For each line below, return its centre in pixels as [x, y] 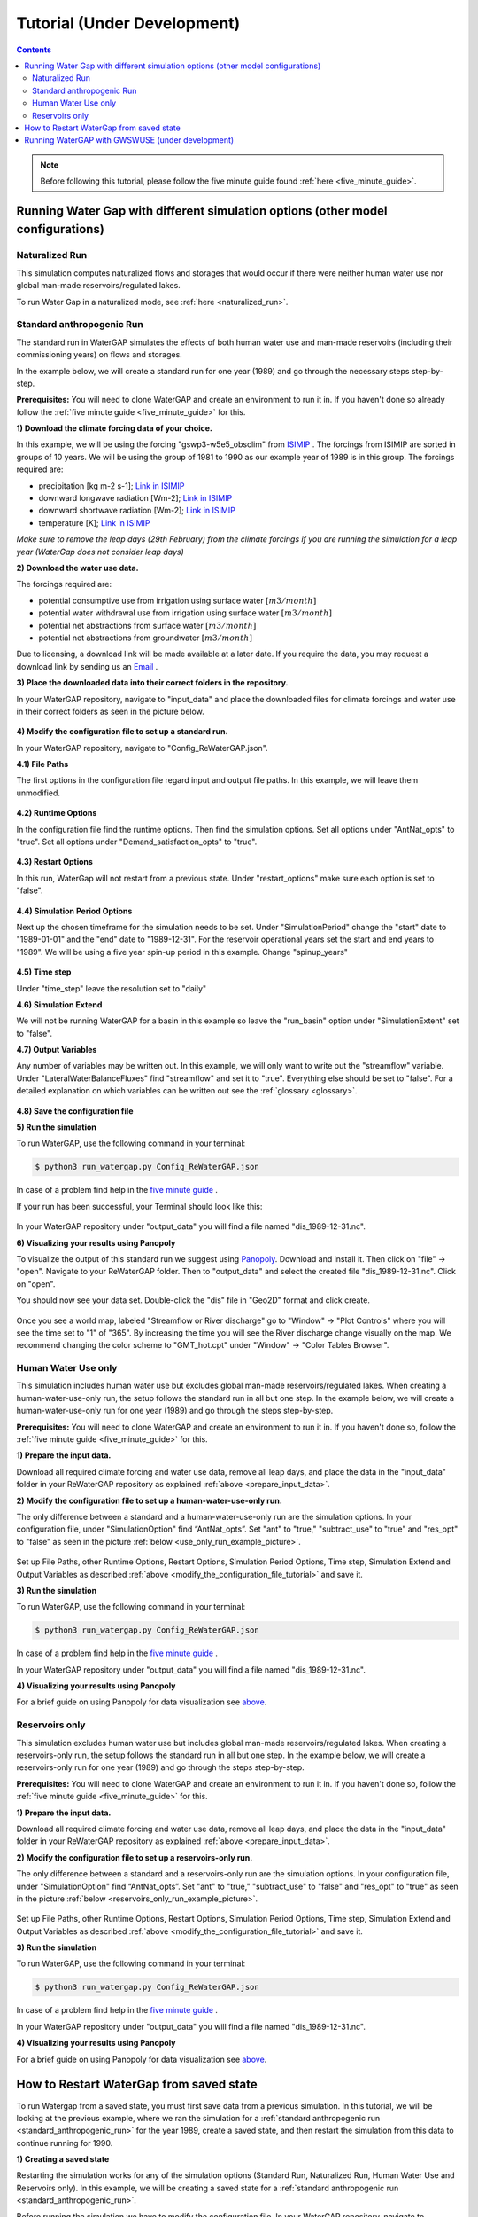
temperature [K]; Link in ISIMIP [94, 522]
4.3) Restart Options [54, 862]
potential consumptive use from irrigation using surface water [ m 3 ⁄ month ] [177, 600]
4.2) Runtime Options [57, 813]
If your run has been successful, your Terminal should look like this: [139, 1206]
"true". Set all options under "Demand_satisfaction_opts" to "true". [137, 842]
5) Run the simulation [57, 1127]
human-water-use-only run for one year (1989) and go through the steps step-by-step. [175, 1411]
